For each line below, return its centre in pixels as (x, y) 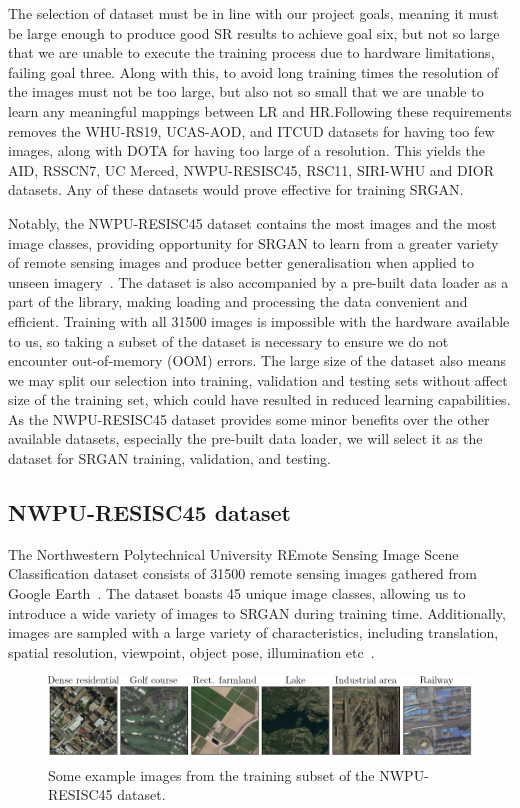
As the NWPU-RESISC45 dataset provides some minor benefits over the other (249, 418)
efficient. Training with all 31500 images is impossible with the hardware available (259, 320)
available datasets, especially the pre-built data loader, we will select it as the (245, 438)
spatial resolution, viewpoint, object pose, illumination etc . (191, 651)
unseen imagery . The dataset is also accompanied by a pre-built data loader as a (258, 281)
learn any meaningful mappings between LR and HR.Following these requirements (260, 110)
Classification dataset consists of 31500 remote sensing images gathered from (242, 573)
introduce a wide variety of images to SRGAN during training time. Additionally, (257, 612)
